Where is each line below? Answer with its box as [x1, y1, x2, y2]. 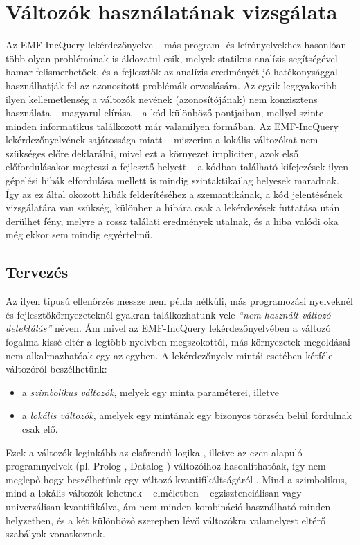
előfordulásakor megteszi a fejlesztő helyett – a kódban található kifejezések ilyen [6, 159, 349, 174]
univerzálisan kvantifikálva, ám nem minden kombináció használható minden [6, 499, 331, 513]
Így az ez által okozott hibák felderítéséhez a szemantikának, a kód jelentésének [6, 186, 343, 201]
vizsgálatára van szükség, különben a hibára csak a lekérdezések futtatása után [6, 200, 340, 215]
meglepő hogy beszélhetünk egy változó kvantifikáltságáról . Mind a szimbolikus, [6, 472, 348, 486]
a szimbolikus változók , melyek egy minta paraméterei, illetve [21, 384, 279, 399]
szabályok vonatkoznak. [6, 526, 105, 541]
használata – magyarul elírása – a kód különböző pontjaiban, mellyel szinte [6, 105, 324, 120]
